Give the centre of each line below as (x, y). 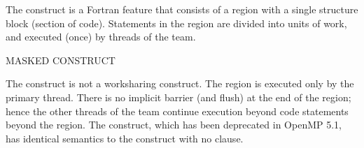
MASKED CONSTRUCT (61, 60)
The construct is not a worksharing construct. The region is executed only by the (180, 83)
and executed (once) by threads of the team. (101, 37)
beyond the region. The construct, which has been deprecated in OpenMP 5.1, (174, 125)
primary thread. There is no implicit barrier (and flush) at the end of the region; (178, 97)
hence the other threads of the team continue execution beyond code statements (177, 111)
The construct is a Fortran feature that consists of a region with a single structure (182, 9)
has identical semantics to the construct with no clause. (125, 138)
